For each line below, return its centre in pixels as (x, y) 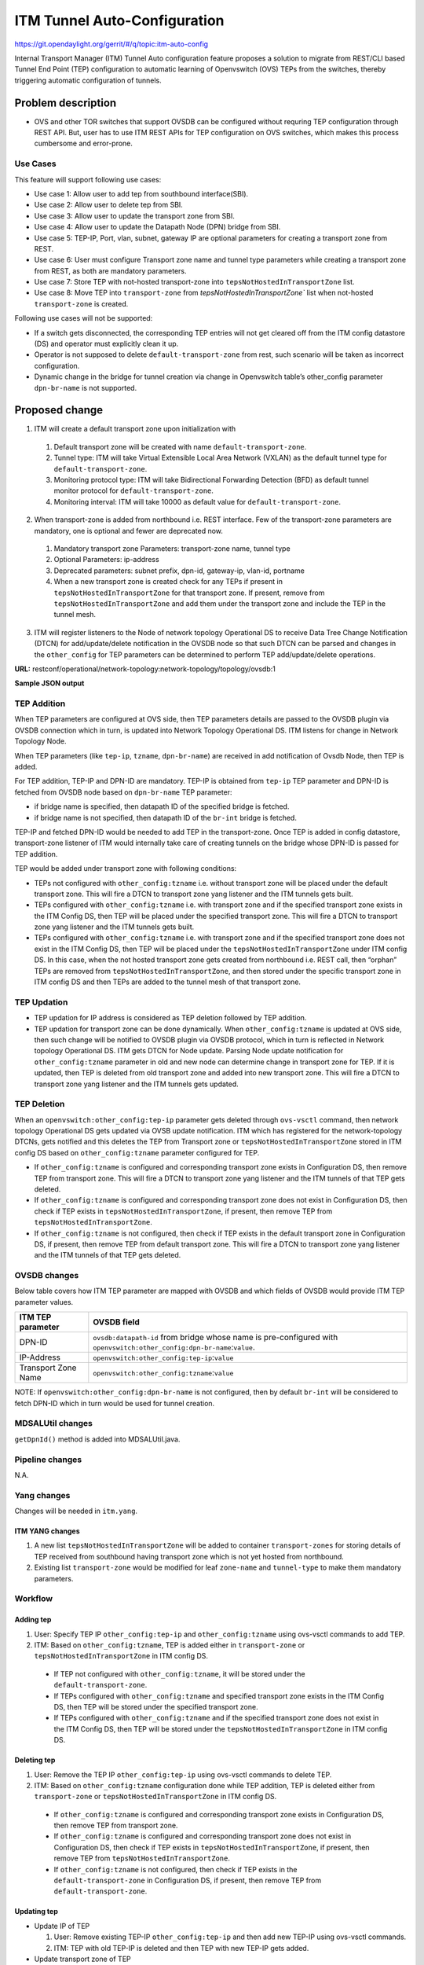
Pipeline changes (48, 1460)
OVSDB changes (47, 1276)
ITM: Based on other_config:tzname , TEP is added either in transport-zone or (170, 1645)
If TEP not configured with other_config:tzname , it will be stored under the (179, 1673)
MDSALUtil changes (54, 1423)
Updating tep (36, 1912)
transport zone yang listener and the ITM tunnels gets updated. (136, 1084)
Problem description (66, 103)
